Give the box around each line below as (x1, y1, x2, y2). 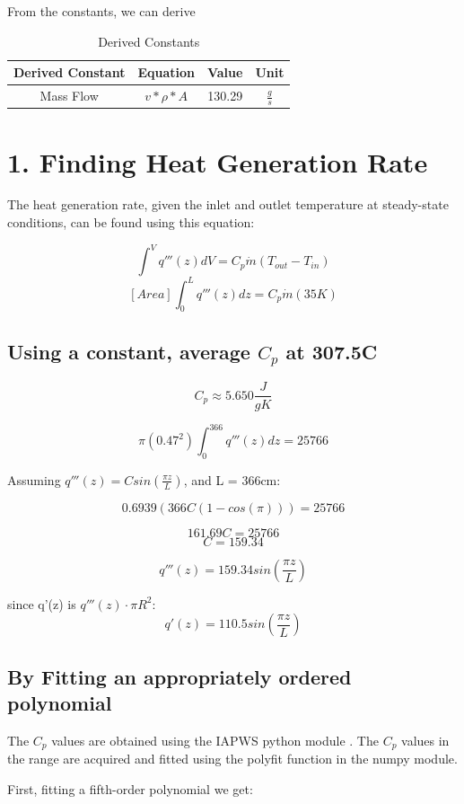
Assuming (7, 470, 61, 489)
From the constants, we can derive (7, 2, 196, 20)
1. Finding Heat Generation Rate (7, 143, 428, 180)
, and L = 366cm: (183, 470, 281, 489)
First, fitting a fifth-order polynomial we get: (7, 780, 253, 799)
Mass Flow (39, 86, 99, 105)
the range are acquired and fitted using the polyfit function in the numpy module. (7, 749, 458, 768)
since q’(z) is (7, 594, 76, 613)
